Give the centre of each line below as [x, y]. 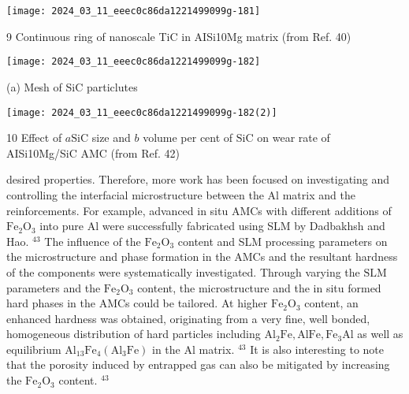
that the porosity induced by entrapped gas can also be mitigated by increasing [198, 364]
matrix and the [319, 194]
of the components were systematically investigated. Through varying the [183, 271]
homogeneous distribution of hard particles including [134, 334]
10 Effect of [34, 138]
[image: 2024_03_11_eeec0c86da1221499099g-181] [134, 11]
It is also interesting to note [317, 349]
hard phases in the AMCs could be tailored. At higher [137, 303]
